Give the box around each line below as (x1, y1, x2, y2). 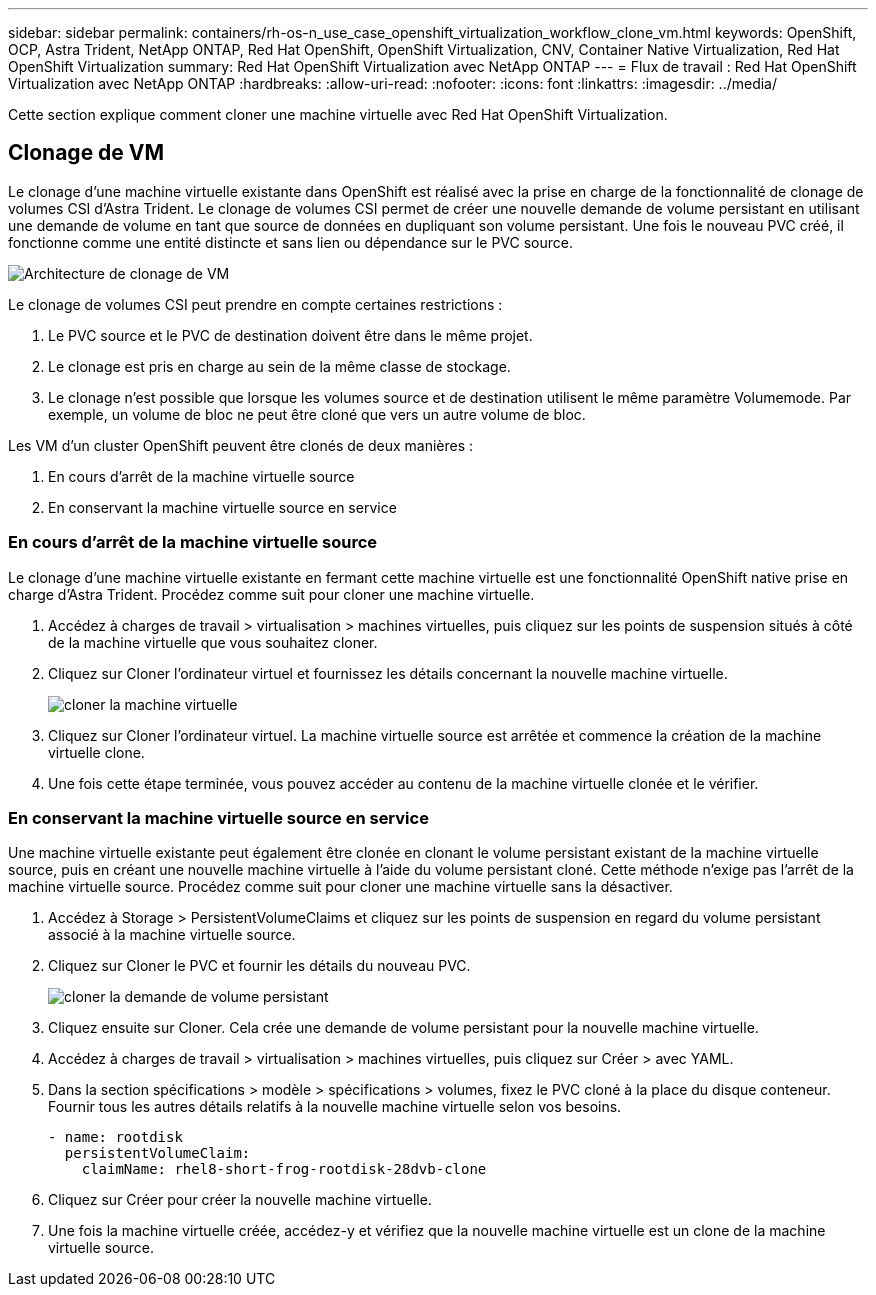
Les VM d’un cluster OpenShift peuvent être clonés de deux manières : (8, 436, 474, 454)
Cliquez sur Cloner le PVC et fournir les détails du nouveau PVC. (48, 957, 471, 975)
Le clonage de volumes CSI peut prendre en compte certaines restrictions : (8, 295, 503, 313)
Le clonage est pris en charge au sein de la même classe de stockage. (48, 357, 511, 375)
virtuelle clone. (48, 743, 145, 761)
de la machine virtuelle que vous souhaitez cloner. (48, 633, 378, 651)
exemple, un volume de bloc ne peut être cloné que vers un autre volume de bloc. (48, 405, 586, 423)
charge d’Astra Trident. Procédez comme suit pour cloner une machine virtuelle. (8, 585, 535, 603)
